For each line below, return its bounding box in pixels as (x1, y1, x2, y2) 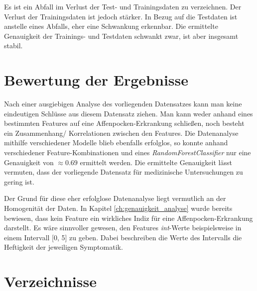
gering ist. (4, 176, 34, 187)
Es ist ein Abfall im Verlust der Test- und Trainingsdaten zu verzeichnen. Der (4, 1, 242, 11)
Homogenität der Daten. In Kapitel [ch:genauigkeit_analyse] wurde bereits (4, 203, 233, 213)
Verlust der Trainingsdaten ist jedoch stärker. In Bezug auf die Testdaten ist (4, 11, 238, 21)
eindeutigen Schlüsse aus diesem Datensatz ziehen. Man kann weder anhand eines (4, 108, 253, 118)
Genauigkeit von (4, 157, 54, 167)
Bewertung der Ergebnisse (4, 70, 189, 90)
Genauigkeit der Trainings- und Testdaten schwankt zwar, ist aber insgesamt (4, 30, 239, 41)
